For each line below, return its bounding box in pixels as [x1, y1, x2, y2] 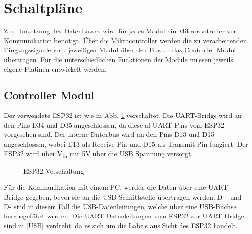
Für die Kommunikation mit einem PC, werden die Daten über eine [4, 182, 206, 192]
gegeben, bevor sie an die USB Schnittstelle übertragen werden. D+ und [25, 191, 242, 201]
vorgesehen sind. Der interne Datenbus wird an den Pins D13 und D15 [4, 129, 215, 139]
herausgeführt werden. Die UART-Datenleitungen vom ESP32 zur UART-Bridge [4, 211, 244, 221]
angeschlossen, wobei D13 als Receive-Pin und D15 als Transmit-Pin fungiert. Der [4, 139, 248, 149]
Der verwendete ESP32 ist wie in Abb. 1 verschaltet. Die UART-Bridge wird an [4, 110, 242, 120]
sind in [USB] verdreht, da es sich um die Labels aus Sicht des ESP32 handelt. [4, 220, 238, 230]
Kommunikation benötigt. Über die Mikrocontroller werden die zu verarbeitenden [4, 35, 247, 45]
